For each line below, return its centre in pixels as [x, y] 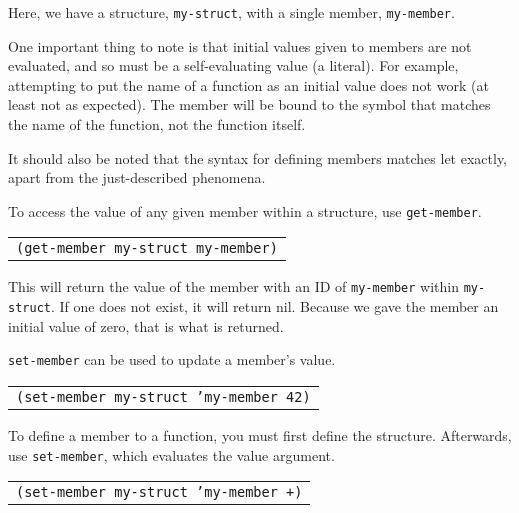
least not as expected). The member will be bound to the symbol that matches [249, 104]
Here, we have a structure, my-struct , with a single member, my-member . [231, 12]
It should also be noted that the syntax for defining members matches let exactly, [257, 157]
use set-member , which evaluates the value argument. [171, 454]
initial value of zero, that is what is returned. [146, 325]
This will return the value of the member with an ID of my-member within [234, 286]
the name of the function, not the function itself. [157, 124]
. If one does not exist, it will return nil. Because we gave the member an [274, 306]
